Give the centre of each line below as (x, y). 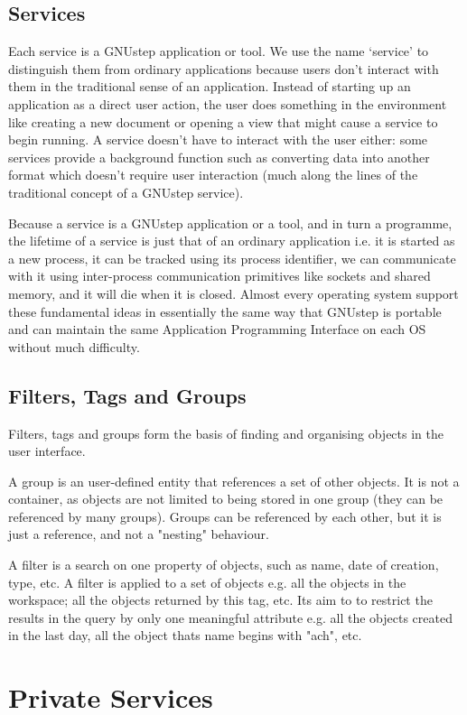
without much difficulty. (74, 346)
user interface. (47, 451)
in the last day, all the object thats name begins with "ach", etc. (185, 635)
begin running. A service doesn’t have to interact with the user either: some (218, 139)
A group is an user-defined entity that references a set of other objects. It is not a (234, 481)
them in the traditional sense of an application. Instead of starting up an (210, 86)
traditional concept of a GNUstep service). (126, 192)
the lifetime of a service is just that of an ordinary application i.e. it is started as (232, 241)
